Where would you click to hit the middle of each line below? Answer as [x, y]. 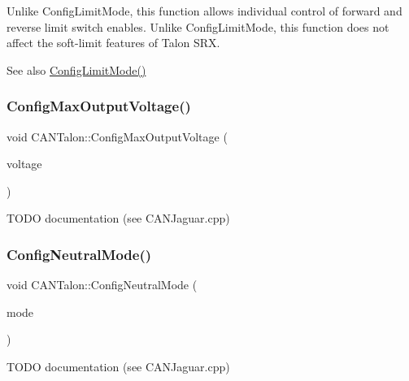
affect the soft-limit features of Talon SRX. [113, 43]
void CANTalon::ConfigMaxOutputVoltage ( [117, 136]
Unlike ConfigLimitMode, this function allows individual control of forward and [204, 11]
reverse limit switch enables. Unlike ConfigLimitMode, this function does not [198, 26]
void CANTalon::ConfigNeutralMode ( [102, 285]
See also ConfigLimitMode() [76, 69]
